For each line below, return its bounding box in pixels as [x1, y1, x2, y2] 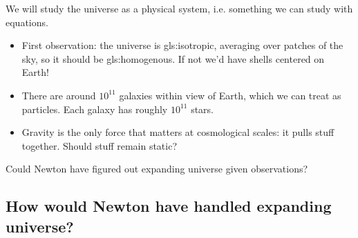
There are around [21, 88, 96, 102]
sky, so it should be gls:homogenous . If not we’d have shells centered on [21, 51, 325, 66]
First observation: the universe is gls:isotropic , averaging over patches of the [21, 38, 343, 52]
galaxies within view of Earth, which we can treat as [119, 88, 341, 102]
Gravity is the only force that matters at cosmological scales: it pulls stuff [21, 125, 335, 139]
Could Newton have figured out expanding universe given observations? [6, 161, 308, 176]
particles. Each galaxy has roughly [21, 101, 168, 116]
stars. [191, 101, 214, 116]
